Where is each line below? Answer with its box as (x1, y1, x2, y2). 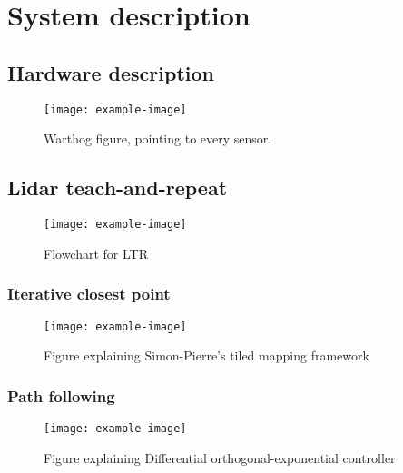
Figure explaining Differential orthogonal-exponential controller (44, 448, 396, 467)
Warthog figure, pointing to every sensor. (44, 129, 272, 148)
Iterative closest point (7, 282, 171, 305)
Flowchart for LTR (44, 243, 148, 262)
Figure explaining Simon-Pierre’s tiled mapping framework (44, 346, 369, 365)
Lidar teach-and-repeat (7, 173, 228, 202)
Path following (7, 384, 115, 407)
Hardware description (7, 58, 214, 86)
